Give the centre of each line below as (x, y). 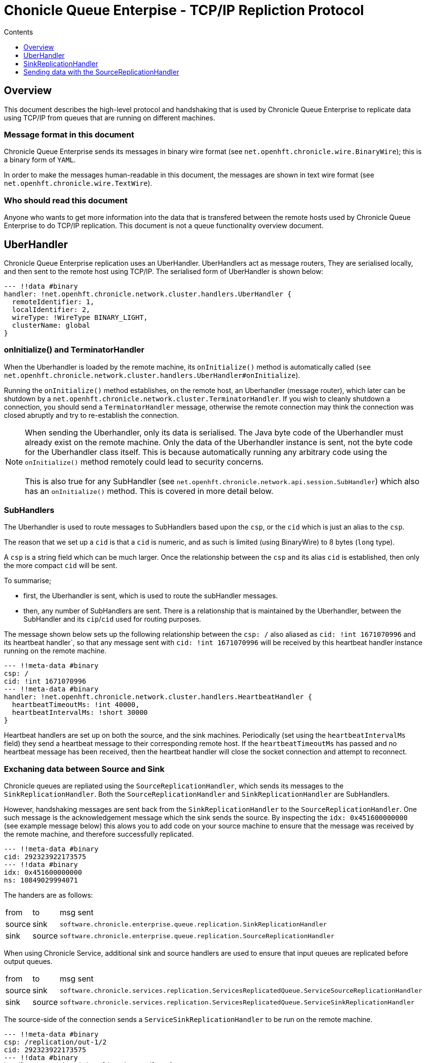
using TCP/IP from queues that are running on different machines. (110, 118)
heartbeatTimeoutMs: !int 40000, (76, 705)
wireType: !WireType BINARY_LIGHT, (80, 317)
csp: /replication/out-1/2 (55, 1042)
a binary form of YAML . (40, 160)
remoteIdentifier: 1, (53, 302)
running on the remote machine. (55, 651)
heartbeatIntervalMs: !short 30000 (80, 713)
